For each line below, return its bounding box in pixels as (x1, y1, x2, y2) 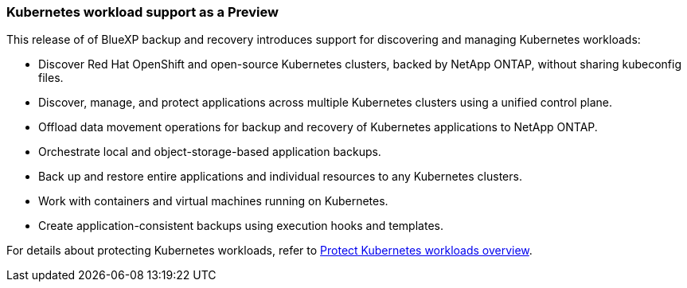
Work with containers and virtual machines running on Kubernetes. (38, 194, 388, 208)
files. (38, 71, 64, 85)
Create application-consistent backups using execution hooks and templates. (38, 219, 443, 233)
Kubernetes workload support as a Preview (6, 4, 279, 20)
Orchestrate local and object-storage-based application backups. (38, 145, 381, 159)
